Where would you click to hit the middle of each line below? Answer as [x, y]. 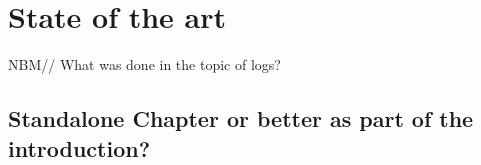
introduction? [79, 147]
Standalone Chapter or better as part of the [241, 118]
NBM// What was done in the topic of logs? [144, 64]
